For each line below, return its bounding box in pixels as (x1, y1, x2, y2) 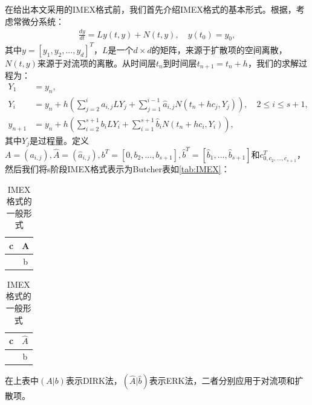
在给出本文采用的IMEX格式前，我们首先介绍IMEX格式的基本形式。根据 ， (5, 3, 296, 15)
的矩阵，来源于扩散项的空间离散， (151, 43, 287, 56)
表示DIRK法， (65, 374, 122, 387)
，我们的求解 (247, 56, 299, 69)
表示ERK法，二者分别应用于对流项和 (149, 374, 295, 387)
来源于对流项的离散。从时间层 (37, 56, 156, 69)
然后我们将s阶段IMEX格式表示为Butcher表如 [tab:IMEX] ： (5, 162, 230, 175)
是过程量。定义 (29, 134, 89, 146)
